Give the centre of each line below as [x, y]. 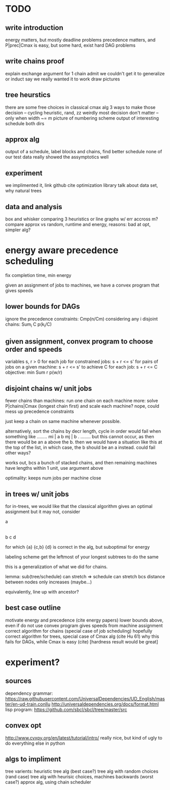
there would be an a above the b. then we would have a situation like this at [84, 442]
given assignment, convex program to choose [79, 341]
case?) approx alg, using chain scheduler [48, 782]
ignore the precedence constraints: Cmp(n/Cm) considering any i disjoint [82, 319]
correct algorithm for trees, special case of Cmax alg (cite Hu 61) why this [82, 636]
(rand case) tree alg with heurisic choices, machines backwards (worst [79, 777]
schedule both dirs [25, 123]
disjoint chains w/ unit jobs [49, 388]
